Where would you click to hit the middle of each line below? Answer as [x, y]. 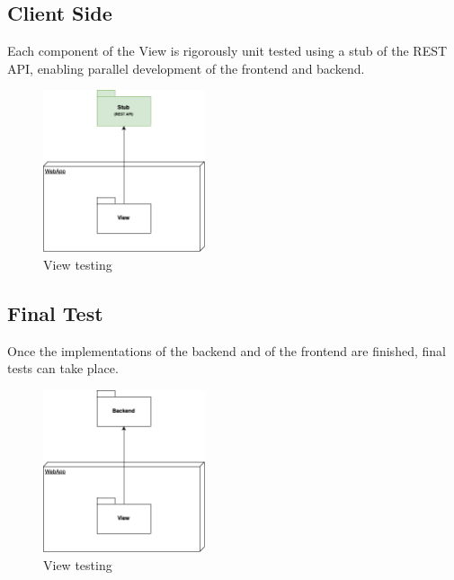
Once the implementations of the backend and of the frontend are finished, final [227, 350]
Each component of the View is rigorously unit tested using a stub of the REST [227, 51]
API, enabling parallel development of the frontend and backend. [186, 68]
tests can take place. [63, 368]
